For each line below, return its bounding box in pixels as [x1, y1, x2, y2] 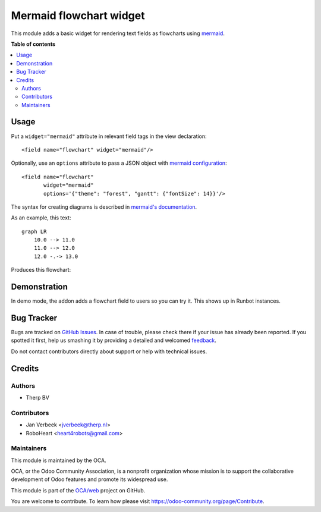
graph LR [21, 228, 47, 235]
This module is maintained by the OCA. [11, 457, 106, 464]
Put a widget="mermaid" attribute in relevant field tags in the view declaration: [11, 133, 207, 140]
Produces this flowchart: [11, 266, 71, 274]
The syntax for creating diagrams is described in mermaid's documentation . [11, 203, 197, 211]
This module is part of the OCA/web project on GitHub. [11, 486, 146, 494]
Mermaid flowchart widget [11, 9, 145, 22]
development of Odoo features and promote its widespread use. [11, 476, 168, 483]
